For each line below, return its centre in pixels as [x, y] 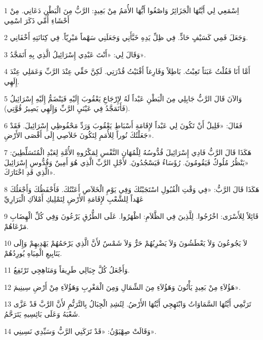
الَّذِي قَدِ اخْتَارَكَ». [30, 172]
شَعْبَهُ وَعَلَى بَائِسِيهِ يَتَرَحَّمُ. [42, 314]
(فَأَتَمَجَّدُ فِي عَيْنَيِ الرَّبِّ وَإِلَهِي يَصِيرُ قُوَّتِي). [67, 108]
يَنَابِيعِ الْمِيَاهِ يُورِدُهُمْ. [33, 253]
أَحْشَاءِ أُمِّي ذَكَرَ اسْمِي [37, 20]
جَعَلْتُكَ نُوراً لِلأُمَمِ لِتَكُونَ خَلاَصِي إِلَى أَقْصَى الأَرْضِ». [79, 135]
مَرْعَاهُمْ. [16, 226]
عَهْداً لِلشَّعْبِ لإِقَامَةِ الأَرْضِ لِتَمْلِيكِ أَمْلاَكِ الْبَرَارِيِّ [74, 199]
